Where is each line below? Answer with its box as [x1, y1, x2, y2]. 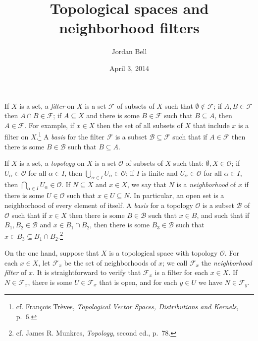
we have [198, 276, 222, 287]
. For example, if [24, 120, 74, 130]
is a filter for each [155, 267, 208, 277]
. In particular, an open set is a [129, 190, 224, 201]
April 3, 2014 [109, 63, 149, 73]
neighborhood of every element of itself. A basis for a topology [4, 200, 193, 210]
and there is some [86, 110, 140, 121]
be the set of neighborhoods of [64, 257, 156, 268]
